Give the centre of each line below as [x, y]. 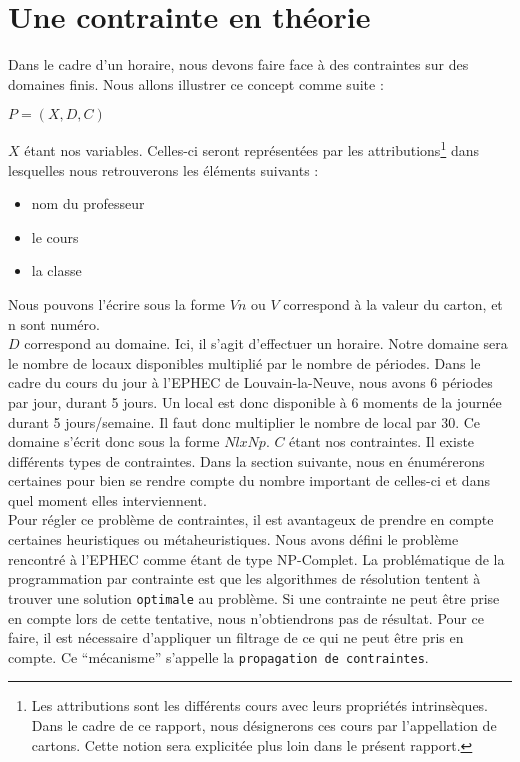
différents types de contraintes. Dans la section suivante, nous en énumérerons [246, 460]
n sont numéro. [54, 323]
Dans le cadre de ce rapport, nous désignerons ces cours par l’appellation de [264, 724]
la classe [56, 270]
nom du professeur [88, 203]
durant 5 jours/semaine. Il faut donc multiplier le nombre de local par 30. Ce [244, 421]
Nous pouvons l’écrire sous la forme [117, 303]
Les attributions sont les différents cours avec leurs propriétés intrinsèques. [259, 705]
